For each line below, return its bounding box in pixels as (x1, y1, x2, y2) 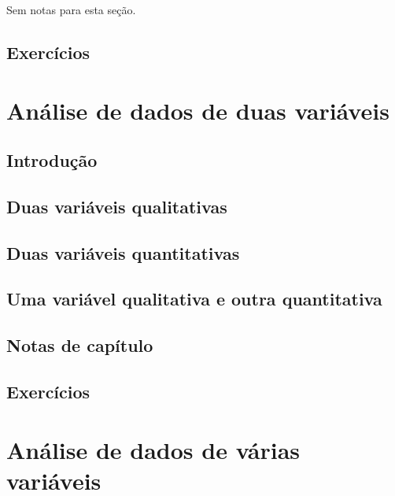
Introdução (6, 148, 98, 172)
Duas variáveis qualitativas (6, 194, 227, 218)
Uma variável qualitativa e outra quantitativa (6, 287, 382, 311)
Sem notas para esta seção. (6, 2, 136, 17)
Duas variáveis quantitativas (6, 240, 240, 265)
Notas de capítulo (6, 333, 153, 357)
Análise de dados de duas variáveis (6, 94, 389, 126)
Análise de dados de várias (6, 433, 301, 465)
